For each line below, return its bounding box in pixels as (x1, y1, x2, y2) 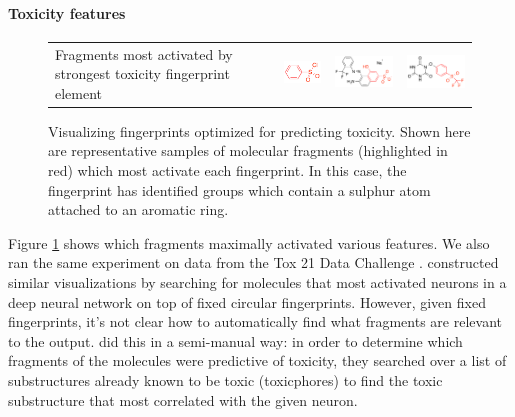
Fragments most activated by (55, 43, 233, 64)
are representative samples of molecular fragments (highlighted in (48, 140, 448, 161)
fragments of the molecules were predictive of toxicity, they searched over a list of (8, 350, 507, 371)
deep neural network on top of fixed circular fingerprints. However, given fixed (8, 291, 486, 312)
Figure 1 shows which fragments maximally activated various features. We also (8, 232, 490, 253)
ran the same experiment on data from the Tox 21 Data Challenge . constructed (8, 252, 499, 273)
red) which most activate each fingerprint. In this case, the (48, 160, 407, 181)
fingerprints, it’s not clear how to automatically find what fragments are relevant (8, 311, 502, 332)
